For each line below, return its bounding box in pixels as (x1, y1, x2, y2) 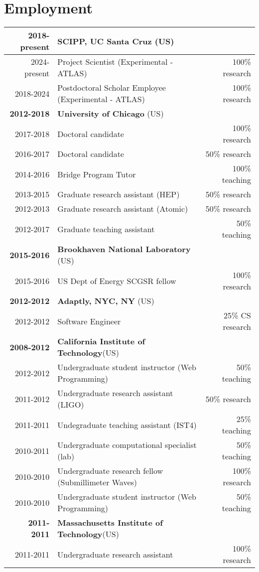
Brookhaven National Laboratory (57, 243, 191, 255)
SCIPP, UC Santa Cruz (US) (57, 35, 174, 47)
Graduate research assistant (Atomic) (57, 203, 188, 215)
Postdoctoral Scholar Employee (57, 82, 166, 94)
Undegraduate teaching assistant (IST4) (57, 419, 197, 430)
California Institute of (57, 335, 145, 347)
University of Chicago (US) (57, 108, 164, 120)
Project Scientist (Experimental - (57, 56, 173, 68)
